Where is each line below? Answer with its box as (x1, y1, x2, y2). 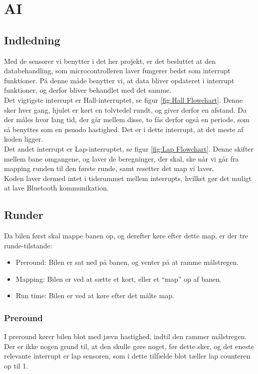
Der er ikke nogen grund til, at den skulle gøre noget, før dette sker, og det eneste (4, 341, 254, 351)
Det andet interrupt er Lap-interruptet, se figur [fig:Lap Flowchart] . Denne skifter (4, 143, 254, 154)
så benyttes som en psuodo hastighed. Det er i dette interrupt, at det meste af (4, 124, 244, 134)
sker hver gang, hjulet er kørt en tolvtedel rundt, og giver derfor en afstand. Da (4, 104, 247, 115)
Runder (4, 207, 43, 222)
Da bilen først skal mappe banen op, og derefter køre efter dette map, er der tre (4, 230, 249, 241)
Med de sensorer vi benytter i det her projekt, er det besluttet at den (4, 55, 216, 66)
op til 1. (4, 361, 28, 371)
